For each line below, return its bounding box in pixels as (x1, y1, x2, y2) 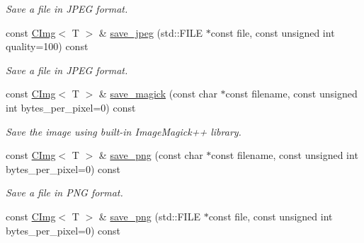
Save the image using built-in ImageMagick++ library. (6, 124, 241, 138)
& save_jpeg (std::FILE (98, 25, 203, 40)
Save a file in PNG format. (6, 185, 123, 200)
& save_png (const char (98, 148, 203, 162)
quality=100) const (6, 39, 89, 54)
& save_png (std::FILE (98, 208, 200, 223)
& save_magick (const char (98, 86, 217, 101)
